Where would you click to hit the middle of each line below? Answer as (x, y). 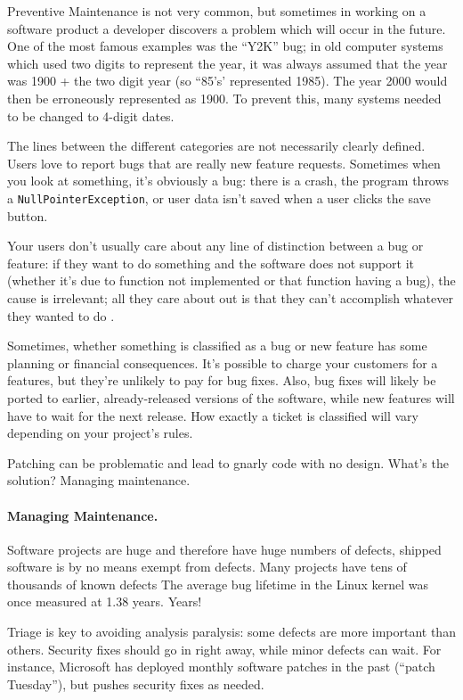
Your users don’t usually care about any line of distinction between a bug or (215, 246)
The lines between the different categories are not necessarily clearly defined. (216, 146)
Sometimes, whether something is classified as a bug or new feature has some (217, 346)
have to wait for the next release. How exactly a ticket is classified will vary (213, 415)
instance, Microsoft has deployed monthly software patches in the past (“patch (221, 667)
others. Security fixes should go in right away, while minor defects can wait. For (224, 649)
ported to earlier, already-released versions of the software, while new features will (231, 397)
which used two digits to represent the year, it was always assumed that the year (227, 63)
